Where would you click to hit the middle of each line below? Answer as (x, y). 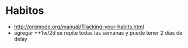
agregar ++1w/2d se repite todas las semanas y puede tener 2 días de (98, 32)
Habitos (25, 11)
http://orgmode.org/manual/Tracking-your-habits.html (79, 27)
